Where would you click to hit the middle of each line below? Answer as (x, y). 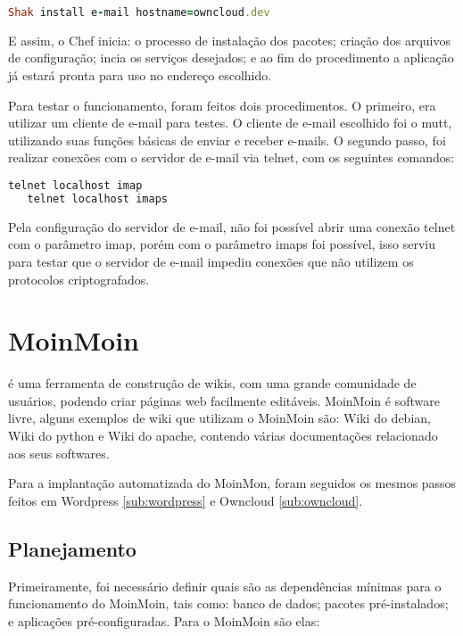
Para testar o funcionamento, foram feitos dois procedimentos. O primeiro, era (222, 105)
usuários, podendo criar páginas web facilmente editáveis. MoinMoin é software (224, 400)
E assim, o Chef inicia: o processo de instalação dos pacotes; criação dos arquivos (230, 40)
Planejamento (72, 548)
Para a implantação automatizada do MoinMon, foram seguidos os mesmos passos (232, 483)
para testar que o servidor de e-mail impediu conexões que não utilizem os (211, 261)
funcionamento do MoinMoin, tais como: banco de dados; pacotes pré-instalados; (228, 603)
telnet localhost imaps (97, 198)
